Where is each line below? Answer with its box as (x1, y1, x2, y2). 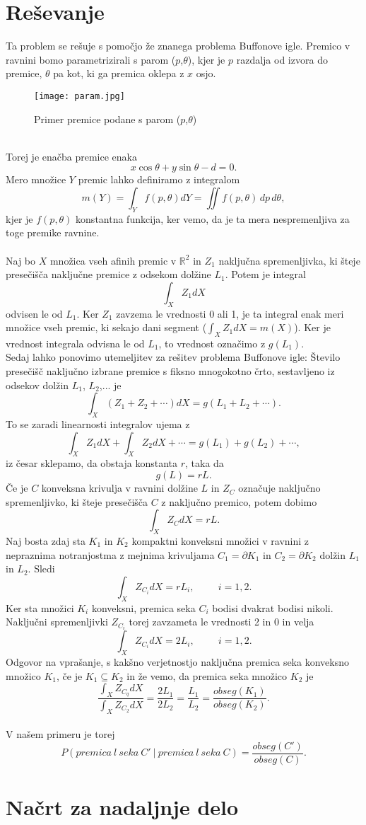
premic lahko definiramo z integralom (78, 172, 240, 187)
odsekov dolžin (6, 377, 69, 392)
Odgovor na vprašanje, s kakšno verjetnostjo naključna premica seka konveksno (6, 654, 349, 669)
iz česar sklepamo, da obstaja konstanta (6, 456, 177, 471)
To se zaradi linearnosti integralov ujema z (6, 417, 190, 432)
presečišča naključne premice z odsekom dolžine (6, 267, 211, 282)
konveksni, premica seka (91, 600, 196, 615)
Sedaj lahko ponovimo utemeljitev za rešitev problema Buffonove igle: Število (6, 350, 341, 364)
